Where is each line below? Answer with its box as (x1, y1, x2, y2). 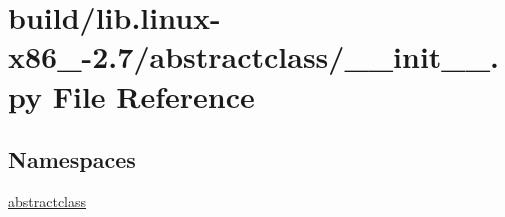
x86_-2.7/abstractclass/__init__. (8, 36, 499, 77)
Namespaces (8, 144, 136, 175)
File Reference (52, 75, 255, 116)
